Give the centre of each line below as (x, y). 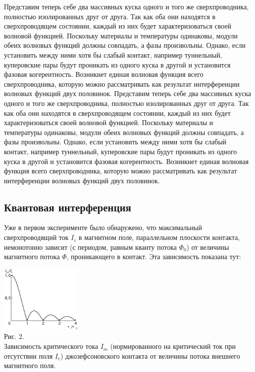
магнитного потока (32, 256)
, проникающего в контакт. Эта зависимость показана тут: (154, 256)
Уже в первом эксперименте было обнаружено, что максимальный (103, 227)
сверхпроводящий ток (36, 237)
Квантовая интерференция (68, 207)
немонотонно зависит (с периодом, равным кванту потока (90, 247)
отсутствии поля (28, 355)
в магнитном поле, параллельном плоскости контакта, (159, 237)
